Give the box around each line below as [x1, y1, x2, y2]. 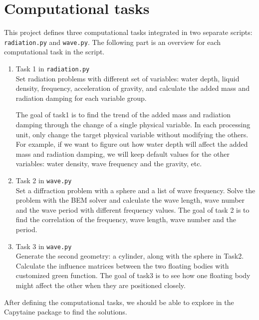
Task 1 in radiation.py [15, 63, 90, 73]
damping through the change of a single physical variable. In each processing [15, 119, 251, 129]
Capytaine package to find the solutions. [4, 307, 127, 317]
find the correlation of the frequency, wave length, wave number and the [15, 214, 236, 225]
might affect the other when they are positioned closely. [15, 280, 186, 291]
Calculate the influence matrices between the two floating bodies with [15, 260, 229, 271]
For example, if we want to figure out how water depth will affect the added [15, 139, 248, 149]
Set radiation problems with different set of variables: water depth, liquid [15, 73, 240, 83]
